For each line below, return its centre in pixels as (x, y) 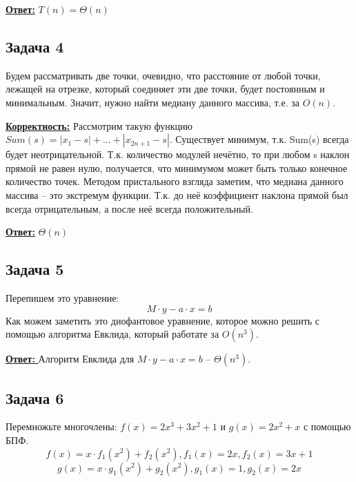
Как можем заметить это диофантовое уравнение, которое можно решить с (163, 320)
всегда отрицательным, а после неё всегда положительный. (129, 208)
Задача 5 (35, 269)
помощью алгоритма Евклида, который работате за (112, 334)
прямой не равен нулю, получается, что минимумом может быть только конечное (177, 167)
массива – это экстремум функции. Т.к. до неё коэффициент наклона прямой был (177, 194)
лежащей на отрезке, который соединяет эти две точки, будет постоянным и (165, 89)
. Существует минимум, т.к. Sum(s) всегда (259, 139)
